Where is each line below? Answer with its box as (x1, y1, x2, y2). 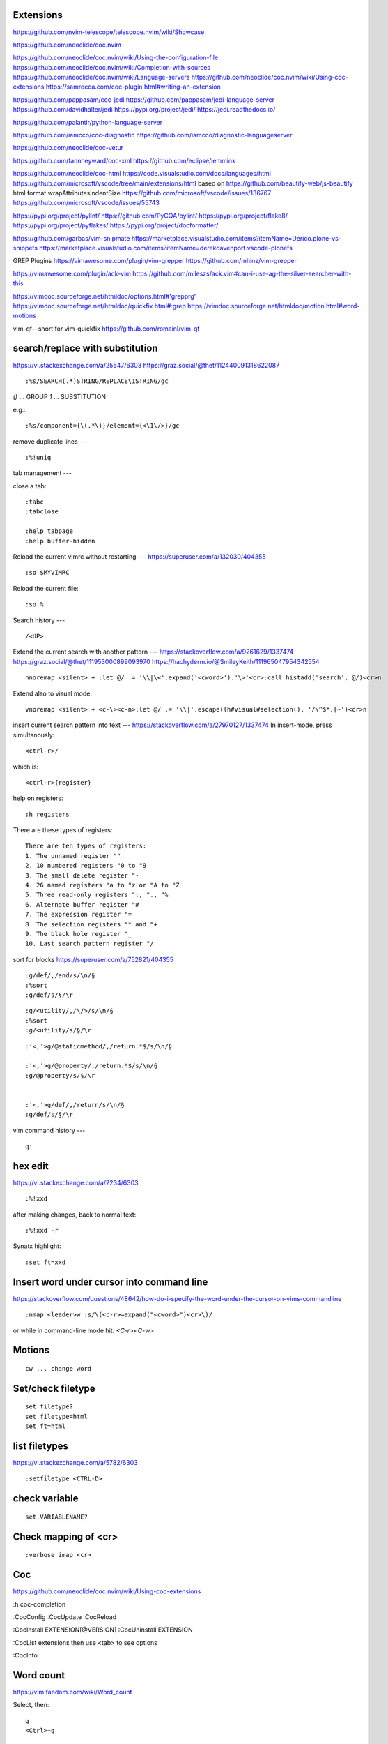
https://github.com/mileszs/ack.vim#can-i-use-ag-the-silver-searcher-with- (132, 269, 352, 278)
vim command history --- (13, 1126, 86, 1134)
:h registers (25, 810, 70, 818)
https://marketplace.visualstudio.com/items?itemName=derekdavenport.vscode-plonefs (39, 243, 293, 252)
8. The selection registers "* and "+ (25, 920, 158, 928)
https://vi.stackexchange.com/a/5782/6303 (13, 1459, 139, 1467)
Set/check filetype (13, 1382, 95, 1395)
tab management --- (13, 469, 72, 477)
